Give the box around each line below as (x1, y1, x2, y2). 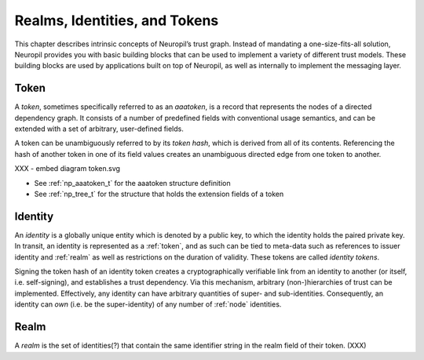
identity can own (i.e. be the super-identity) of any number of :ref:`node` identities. (14, 300, 282, 309)
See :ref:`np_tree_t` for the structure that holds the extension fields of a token (34, 189, 284, 198)
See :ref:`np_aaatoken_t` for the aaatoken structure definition (34, 178, 231, 187)
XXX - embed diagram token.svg (14, 164, 121, 173)
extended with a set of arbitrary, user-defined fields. (14, 124, 185, 133)
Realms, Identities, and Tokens (14, 12, 219, 29)
